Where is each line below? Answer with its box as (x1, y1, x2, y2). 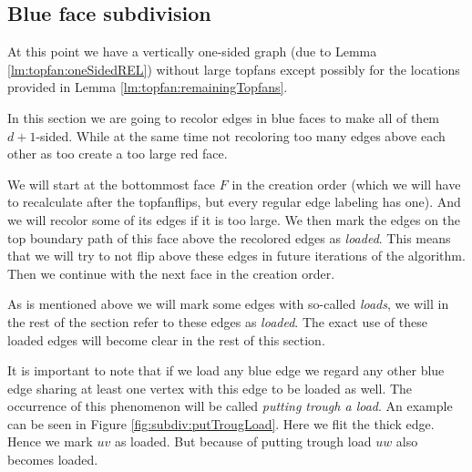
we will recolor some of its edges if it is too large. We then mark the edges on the (7, 210, 461, 229)
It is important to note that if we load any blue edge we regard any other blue (7, 361, 445, 380)
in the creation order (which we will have (231, 174, 461, 193)
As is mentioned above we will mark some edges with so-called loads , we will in (7, 294, 449, 313)
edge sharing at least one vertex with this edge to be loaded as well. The (7, 378, 413, 397)
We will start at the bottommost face (7, 174, 216, 193)
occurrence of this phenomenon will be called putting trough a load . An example (7, 396, 453, 416)
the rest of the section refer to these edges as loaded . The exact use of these (7, 312, 427, 331)
